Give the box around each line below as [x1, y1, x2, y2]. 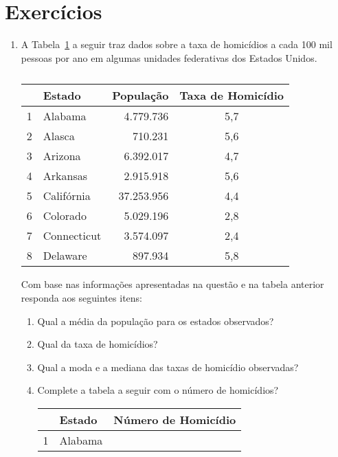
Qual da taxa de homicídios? [37, 337, 158, 351]
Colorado [43, 208, 87, 224]
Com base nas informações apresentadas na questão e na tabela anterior [21, 277, 324, 291]
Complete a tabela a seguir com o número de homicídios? [37, 383, 279, 397]
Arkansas [43, 168, 88, 184]
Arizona [43, 148, 81, 164]
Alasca [43, 128, 75, 144]
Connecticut [43, 227, 102, 244]
